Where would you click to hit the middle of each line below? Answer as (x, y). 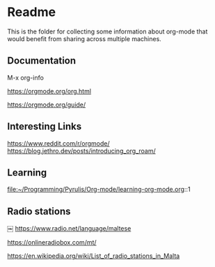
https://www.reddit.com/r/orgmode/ (58, 143)
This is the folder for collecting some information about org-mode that (107, 31)
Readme (32, 12)
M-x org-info (25, 77)
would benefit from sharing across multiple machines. (84, 38)
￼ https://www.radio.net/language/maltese (69, 229)
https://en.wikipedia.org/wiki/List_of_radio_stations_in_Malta (94, 256)
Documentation (42, 61)
